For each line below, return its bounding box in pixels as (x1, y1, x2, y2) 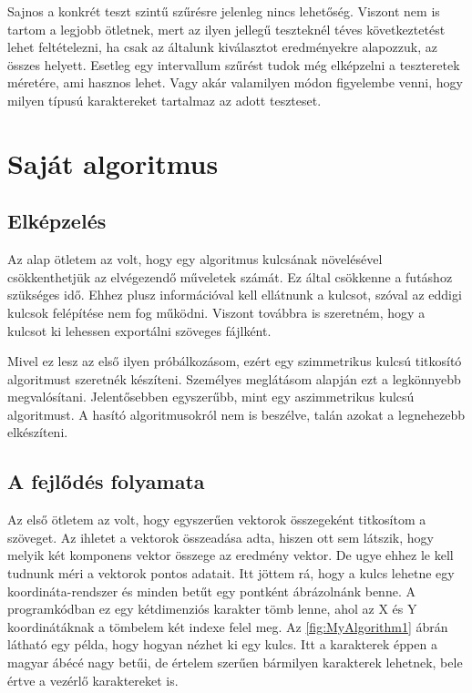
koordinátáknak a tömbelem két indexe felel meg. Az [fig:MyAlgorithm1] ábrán (7, 617, 448, 636)
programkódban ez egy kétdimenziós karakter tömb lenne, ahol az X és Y (7, 599, 417, 618)
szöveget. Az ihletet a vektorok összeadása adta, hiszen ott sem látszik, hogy (7, 527, 434, 546)
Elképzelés (7, 207, 107, 235)
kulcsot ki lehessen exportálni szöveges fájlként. (7, 321, 272, 340)
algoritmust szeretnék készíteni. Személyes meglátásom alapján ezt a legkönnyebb (7, 369, 461, 388)
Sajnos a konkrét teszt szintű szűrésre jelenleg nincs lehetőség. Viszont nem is (7, 2, 440, 20)
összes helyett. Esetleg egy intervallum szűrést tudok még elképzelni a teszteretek (7, 55, 460, 74)
